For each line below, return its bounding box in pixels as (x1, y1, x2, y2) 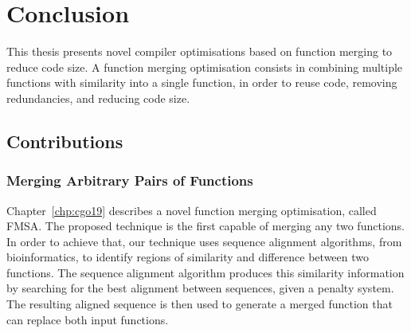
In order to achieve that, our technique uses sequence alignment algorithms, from (6, 233, 402, 249)
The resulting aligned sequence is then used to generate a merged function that (6, 296, 393, 312)
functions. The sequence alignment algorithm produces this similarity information (6, 264, 405, 280)
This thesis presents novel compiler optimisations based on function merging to (6, 43, 393, 60)
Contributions (6, 128, 123, 153)
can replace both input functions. (6, 311, 169, 327)
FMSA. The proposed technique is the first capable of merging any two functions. (6, 217, 405, 234)
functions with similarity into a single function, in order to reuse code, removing (6, 74, 397, 91)
